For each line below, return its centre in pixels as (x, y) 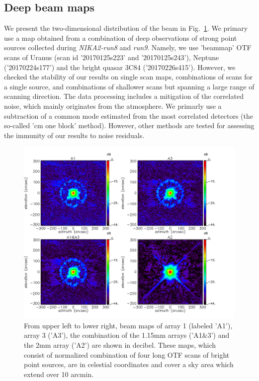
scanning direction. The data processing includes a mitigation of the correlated (124, 96)
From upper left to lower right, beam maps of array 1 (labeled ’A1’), (128, 325)
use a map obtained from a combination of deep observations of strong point (121, 38)
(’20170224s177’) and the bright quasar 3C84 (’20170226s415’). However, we (120, 67)
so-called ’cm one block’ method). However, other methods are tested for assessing (129, 125)
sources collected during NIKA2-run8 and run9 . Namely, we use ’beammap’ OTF (128, 47)
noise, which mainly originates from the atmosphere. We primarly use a (113, 106)
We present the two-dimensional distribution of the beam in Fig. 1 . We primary (126, 28)
